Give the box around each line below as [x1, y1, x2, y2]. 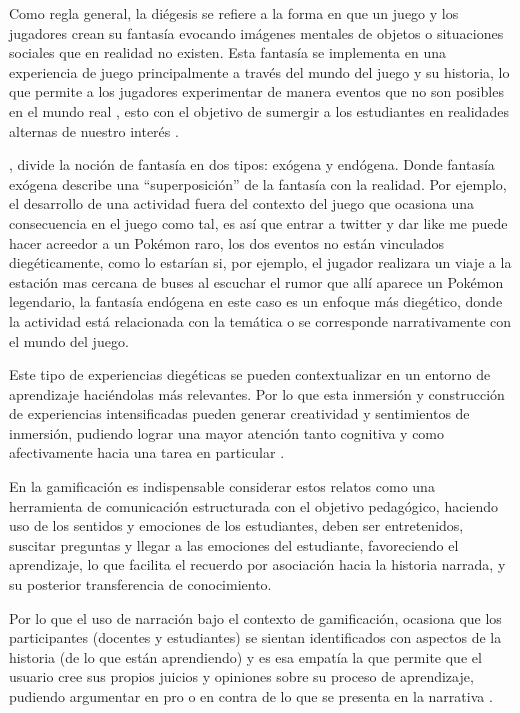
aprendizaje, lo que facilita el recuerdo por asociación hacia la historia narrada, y [9, 554, 506, 575]
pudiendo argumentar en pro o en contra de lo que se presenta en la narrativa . [9, 686, 493, 706]
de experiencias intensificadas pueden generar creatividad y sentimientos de [9, 403, 470, 424]
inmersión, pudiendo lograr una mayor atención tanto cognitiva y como [9, 422, 445, 443]
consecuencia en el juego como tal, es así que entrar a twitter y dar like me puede [9, 212, 508, 233]
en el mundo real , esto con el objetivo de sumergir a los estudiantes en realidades [9, 100, 509, 121]
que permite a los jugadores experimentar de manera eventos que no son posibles [9, 81, 504, 102]
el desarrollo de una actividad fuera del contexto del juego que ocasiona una [9, 193, 475, 214]
